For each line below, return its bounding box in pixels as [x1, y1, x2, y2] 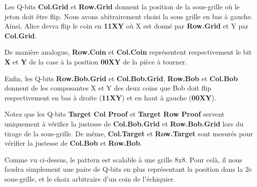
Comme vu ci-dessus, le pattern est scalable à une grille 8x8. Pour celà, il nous [4, 154, 242, 164]
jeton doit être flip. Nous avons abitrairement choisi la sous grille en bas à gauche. [4, 11, 253, 21]
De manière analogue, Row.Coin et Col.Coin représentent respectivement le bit [4, 47, 252, 57]
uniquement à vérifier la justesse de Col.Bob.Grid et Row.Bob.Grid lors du [4, 118, 244, 128]
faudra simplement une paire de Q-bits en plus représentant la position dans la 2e [4, 164, 252, 174]
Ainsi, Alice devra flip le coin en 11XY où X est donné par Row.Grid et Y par [4, 21, 249, 31]
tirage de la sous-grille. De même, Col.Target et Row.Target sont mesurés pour [4, 128, 253, 138]
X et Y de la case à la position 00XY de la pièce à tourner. [4, 56, 187, 66]
